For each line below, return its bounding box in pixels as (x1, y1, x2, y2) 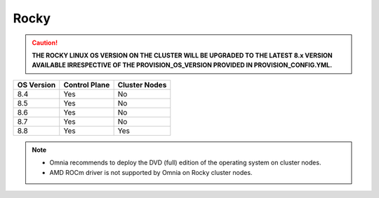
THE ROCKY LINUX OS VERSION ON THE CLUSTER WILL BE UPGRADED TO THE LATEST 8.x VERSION (32, 51, 333, 59)
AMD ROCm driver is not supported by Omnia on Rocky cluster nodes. (49, 168, 253, 176)
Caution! (32, 38, 58, 47)
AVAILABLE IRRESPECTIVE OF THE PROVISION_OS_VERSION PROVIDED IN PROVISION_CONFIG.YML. (32, 61, 333, 69)
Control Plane (63, 80, 110, 90)
